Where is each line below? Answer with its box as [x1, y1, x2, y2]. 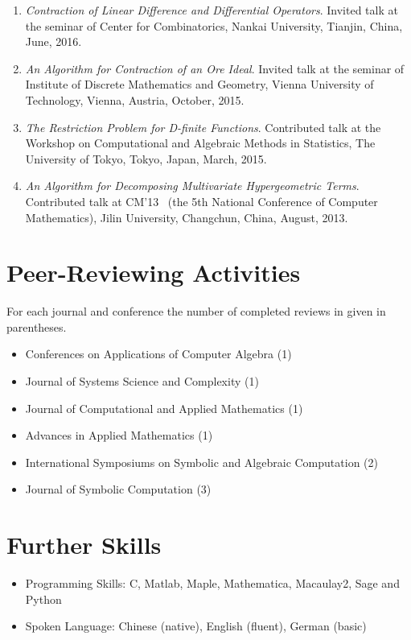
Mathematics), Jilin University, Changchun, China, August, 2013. [25, 209, 348, 225]
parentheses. [6, 318, 67, 335]
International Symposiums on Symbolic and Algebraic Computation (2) [25, 453, 378, 470]
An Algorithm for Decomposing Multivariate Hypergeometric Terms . [25, 177, 360, 194]
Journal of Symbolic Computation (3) [25, 481, 212, 498]
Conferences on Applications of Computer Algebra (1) [25, 345, 292, 362]
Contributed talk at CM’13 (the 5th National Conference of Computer [25, 192, 378, 209]
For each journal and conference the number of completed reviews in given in [6, 303, 386, 320]
